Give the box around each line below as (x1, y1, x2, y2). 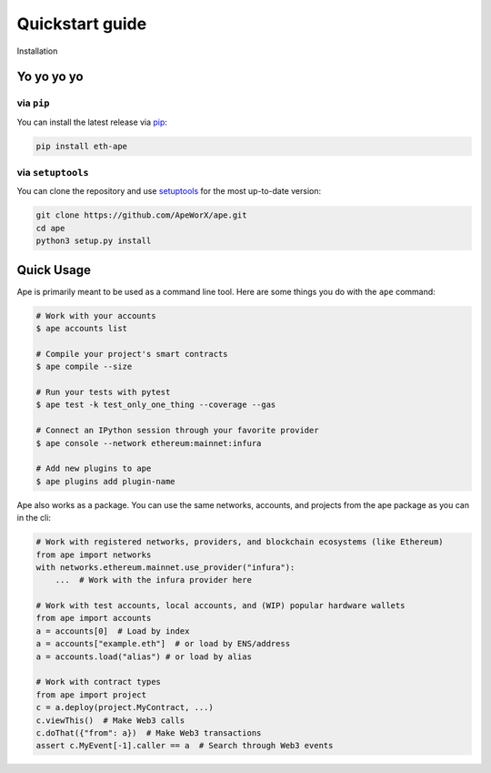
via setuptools (16, 167, 90, 179)
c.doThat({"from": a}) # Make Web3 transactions (35, 727, 262, 737)
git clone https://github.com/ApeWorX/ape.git (35, 210, 247, 220)
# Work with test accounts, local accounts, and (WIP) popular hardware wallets (35, 601, 406, 611)
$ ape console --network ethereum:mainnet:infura (35, 438, 262, 448)
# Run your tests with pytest (35, 387, 171, 398)
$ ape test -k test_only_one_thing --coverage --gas (35, 400, 276, 410)
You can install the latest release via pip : (16, 117, 168, 127)
